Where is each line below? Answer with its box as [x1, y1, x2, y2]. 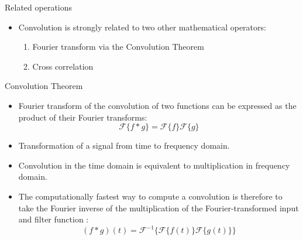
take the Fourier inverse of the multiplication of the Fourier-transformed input [18, 201, 299, 214]
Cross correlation [32, 60, 94, 72]
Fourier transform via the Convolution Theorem [32, 40, 204, 53]
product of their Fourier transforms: [18, 111, 147, 123]
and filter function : [18, 213, 89, 225]
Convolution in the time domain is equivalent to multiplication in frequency [18, 159, 290, 171]
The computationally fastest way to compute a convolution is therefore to [18, 190, 283, 202]
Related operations [5, 1, 73, 13]
